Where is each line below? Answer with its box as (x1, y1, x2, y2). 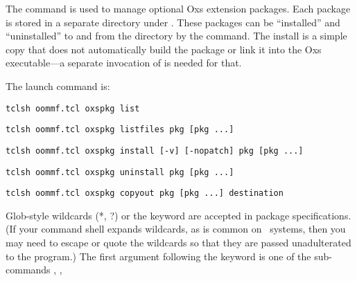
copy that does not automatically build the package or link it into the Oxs (6, 42, 322, 56)
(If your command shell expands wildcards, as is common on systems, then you (6, 221, 346, 236)
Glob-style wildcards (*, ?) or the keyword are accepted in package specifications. (6, 208, 351, 222)
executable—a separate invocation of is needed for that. (6, 55, 242, 70)
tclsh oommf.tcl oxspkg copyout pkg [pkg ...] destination (6, 188, 284, 199)
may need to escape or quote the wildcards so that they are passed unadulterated (6, 235, 351, 250)
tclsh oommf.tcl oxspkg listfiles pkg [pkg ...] (6, 125, 234, 135)
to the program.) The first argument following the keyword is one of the (6, 248, 311, 263)
